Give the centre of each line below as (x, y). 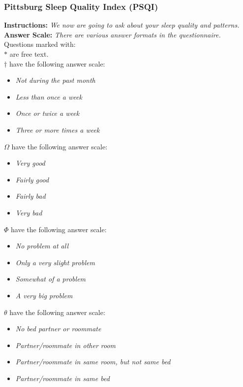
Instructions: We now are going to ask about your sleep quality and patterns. (122, 25)
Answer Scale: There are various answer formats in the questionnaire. (112, 34)
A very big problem (44, 295)
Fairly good (32, 179)
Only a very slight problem (55, 262)
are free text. (29, 54)
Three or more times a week (58, 129)
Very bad (29, 212)
